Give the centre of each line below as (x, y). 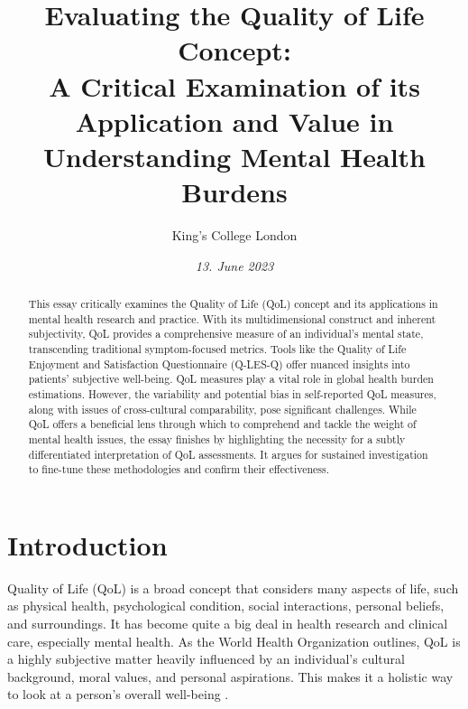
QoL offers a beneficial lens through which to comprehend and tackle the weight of (222, 424)
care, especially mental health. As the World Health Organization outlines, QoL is (234, 641)
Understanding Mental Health (234, 156)
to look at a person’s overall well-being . (118, 694)
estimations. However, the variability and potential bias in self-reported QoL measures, (232, 393)
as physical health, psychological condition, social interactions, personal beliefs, (226, 606)
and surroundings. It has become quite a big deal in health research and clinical (228, 624)
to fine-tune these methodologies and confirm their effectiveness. (179, 469)
